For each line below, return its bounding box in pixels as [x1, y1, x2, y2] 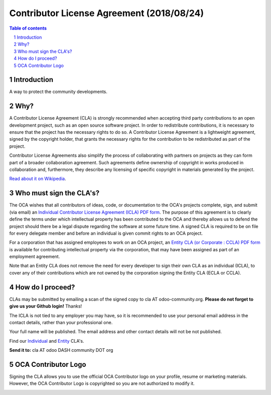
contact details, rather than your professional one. [9, 319, 113, 325]
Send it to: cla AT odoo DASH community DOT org [9, 347, 113, 353]
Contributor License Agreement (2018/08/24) [9, 8, 204, 19]
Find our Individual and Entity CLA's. [9, 338, 84, 344]
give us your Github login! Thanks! [9, 303, 82, 309]
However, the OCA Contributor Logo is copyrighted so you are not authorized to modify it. [9, 380, 195, 386]
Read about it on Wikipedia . [9, 176, 66, 182]
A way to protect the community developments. [9, 88, 108, 95]
